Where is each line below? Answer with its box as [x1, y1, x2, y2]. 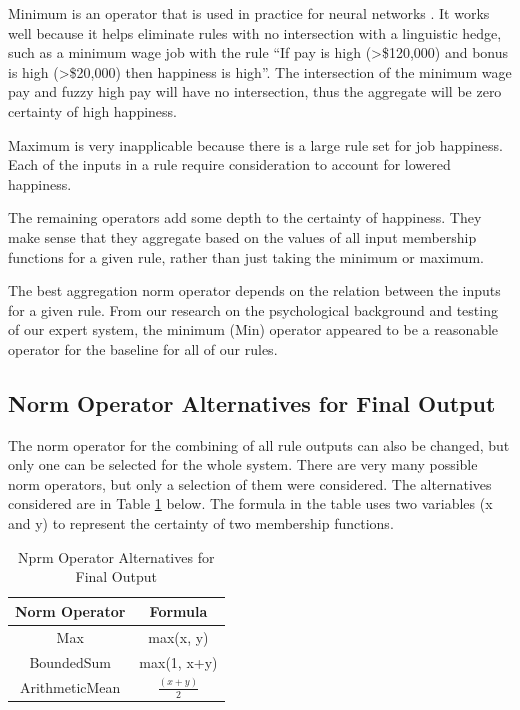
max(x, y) [148, 626, 209, 647]
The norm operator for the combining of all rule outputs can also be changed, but [8, 434, 510, 455]
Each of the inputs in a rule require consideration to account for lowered [8, 154, 451, 175]
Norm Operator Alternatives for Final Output [8, 387, 496, 418]
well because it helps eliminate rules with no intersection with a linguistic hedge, [8, 22, 502, 43]
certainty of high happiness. [8, 100, 177, 121]
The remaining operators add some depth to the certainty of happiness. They [8, 207, 482, 228]
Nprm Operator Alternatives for [18, 546, 215, 567]
